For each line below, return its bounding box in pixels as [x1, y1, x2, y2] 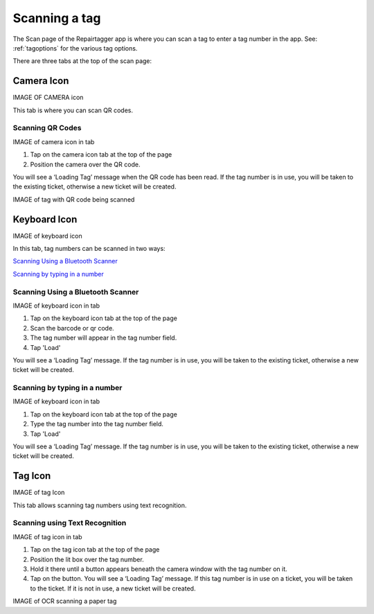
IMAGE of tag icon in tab [12, 532, 82, 541]
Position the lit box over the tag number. [30, 555, 145, 563]
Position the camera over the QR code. [30, 160, 141, 168]
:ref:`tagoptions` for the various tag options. [12, 44, 138, 52]
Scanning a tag [12, 10, 101, 26]
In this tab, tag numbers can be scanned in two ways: [12, 245, 166, 253]
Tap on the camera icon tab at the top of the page [30, 150, 172, 159]
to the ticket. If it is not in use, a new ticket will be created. [30, 584, 196, 593]
